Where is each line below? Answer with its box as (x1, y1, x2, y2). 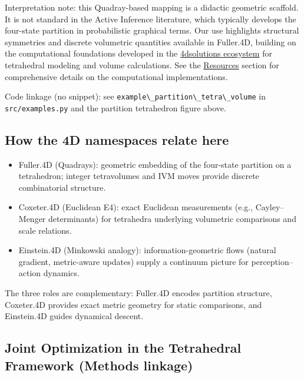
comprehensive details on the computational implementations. (5, 70, 228, 82)
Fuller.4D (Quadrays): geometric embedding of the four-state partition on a (18, 158, 292, 170)
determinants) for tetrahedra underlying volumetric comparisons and (48, 213, 296, 225)
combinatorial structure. (18, 181, 106, 193)
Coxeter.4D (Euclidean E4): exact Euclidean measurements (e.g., (18, 201, 253, 213)
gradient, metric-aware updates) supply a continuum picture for (18, 255, 249, 267)
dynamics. (43, 267, 80, 279)
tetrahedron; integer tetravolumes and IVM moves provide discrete (18, 170, 259, 182)
